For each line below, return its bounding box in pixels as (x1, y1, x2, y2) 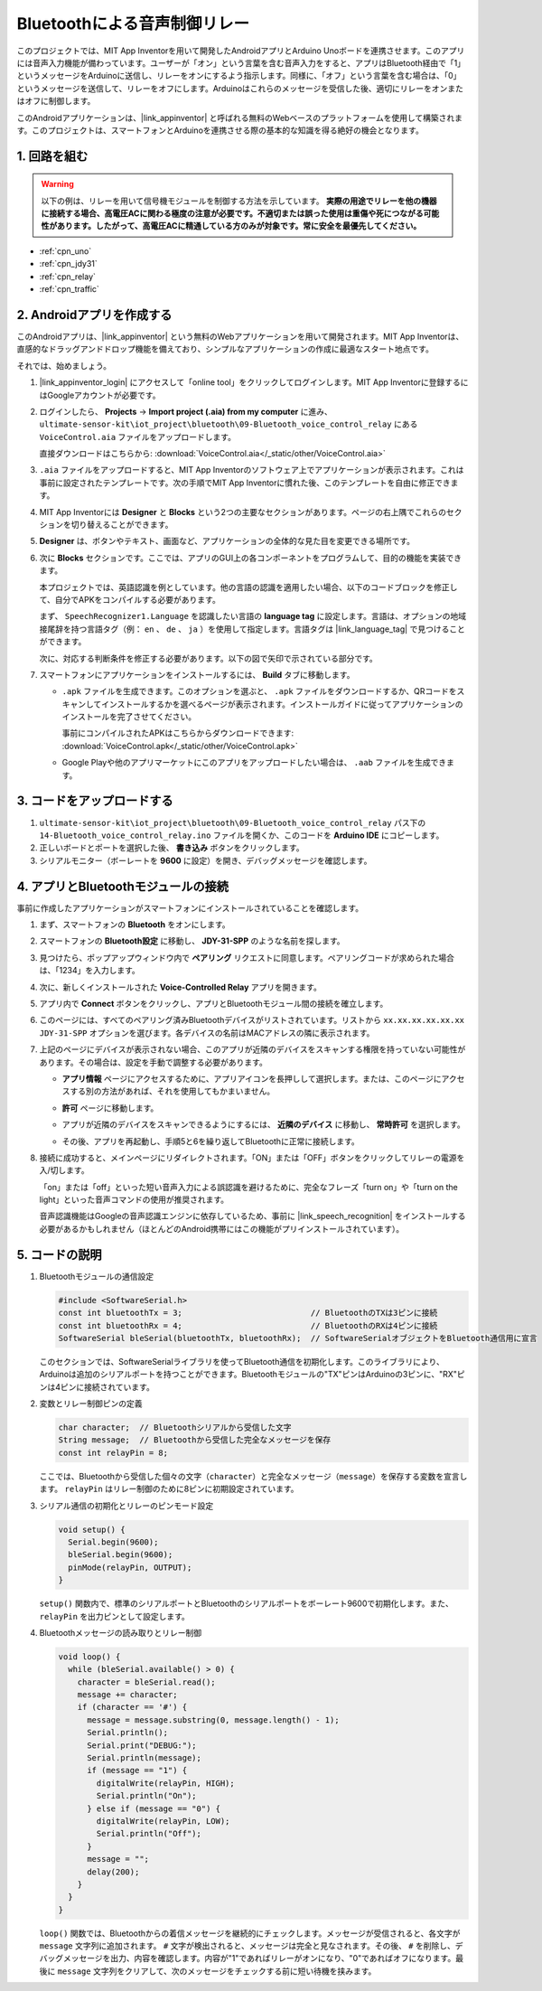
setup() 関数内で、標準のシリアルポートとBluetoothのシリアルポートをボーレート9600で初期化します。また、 (39, 1598, 453, 1609)
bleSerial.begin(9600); (68, 1550, 173, 1560)
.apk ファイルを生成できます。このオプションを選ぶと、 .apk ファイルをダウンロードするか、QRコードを (61, 686, 457, 697)
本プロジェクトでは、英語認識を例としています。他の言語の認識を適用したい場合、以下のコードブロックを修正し (39, 581, 458, 592)
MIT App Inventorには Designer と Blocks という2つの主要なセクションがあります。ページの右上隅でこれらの (39, 506, 447, 517)
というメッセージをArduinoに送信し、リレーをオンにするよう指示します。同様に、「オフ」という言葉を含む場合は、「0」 (16, 70, 462, 81)
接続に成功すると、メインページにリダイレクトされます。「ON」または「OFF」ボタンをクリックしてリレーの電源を (39, 1152, 465, 1163)
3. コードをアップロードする (16, 794, 173, 809)
